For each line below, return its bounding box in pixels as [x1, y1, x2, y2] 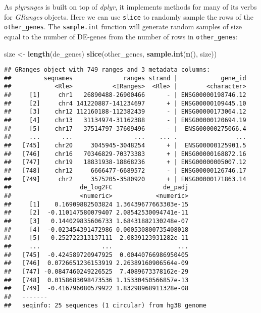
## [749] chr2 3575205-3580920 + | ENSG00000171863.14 [4, 175, 246, 183]
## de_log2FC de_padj [4, 184, 189, 191]
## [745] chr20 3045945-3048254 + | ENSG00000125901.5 [4, 142, 246, 149]
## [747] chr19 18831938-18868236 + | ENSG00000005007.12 [4, 159, 246, 166]
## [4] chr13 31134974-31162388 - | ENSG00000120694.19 [4, 117, 246, 124]
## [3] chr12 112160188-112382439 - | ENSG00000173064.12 [4, 108, 246, 116]
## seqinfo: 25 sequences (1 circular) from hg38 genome [4, 301, 206, 309]
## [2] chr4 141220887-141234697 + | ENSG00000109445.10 [4, 99, 246, 107]
